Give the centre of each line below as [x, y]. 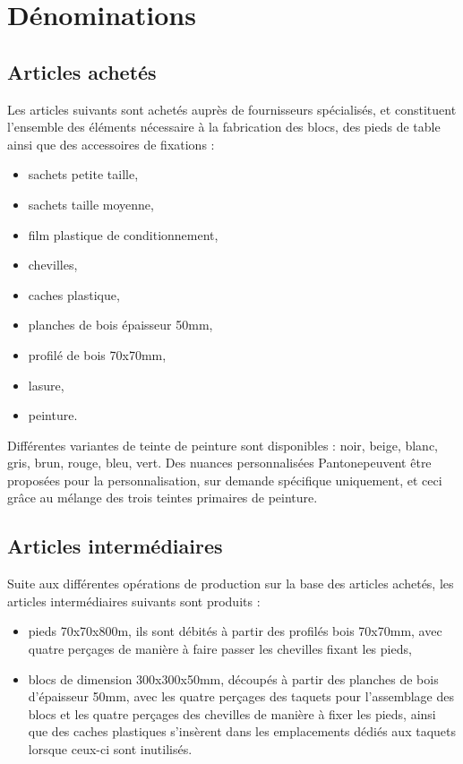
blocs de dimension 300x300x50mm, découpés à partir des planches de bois [233, 678]
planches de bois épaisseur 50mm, [120, 325]
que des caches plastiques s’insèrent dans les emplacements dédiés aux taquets [242, 731]
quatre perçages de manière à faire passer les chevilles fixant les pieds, [220, 649]
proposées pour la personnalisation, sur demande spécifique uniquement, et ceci [225, 480]
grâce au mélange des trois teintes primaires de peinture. [163, 498]
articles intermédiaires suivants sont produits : [134, 601]
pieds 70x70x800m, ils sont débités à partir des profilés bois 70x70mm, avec [235, 631]
